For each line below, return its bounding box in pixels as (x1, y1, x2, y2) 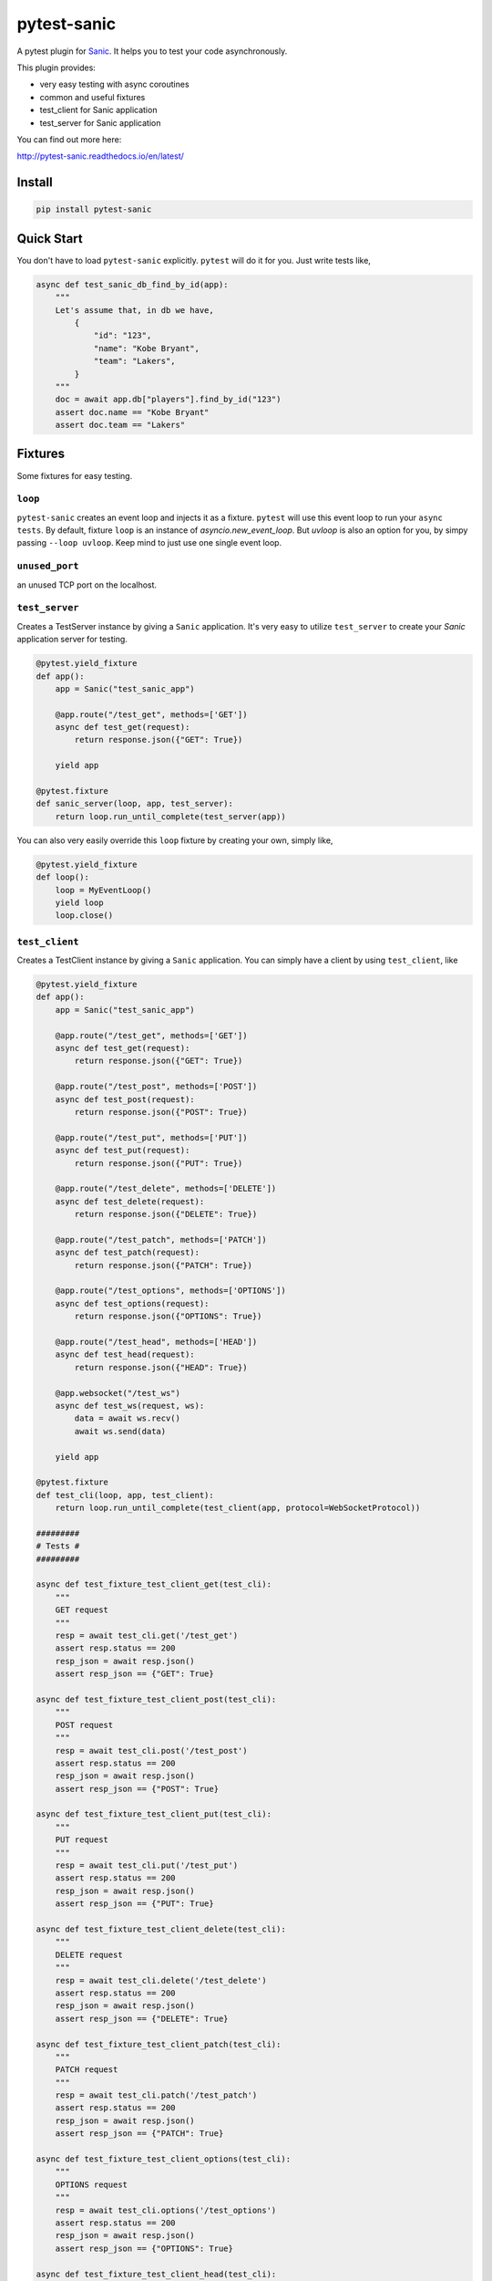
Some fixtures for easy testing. (16, 470, 133, 481)
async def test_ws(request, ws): (55, 1401, 205, 1411)
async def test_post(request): (55, 1094, 195, 1104)
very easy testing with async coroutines (39, 78, 190, 90)
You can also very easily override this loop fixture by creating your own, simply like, (16, 835, 333, 846)
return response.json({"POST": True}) (74, 1107, 248, 1117)
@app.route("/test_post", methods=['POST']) (55, 1081, 258, 1092)
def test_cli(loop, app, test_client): (36, 1490, 214, 1500)
